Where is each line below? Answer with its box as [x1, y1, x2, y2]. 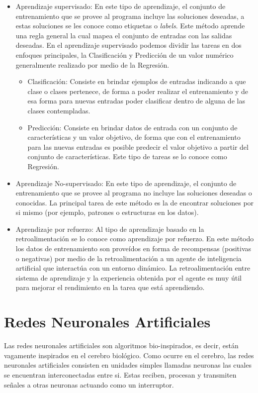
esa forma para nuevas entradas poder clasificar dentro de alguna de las [27, 96, 245, 106]
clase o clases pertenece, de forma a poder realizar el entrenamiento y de [27, 86, 248, 96]
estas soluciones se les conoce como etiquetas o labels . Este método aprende [15, 20, 245, 31]
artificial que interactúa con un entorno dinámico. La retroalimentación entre [15, 263, 251, 273]
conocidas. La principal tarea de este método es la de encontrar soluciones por [15, 197, 254, 207]
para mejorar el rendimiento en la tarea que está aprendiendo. [15, 282, 205, 293]
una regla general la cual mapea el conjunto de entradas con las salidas [15, 30, 232, 40]
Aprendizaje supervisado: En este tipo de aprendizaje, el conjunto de [15, 1, 226, 11]
